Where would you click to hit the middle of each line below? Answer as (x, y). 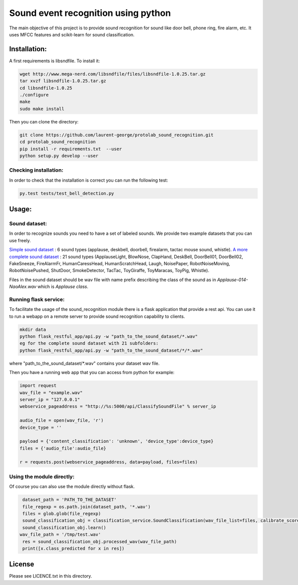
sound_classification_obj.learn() (64, 528)
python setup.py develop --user (59, 156)
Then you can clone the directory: (44, 121)
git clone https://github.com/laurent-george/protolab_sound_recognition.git (116, 135)
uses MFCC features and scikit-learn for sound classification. (72, 34)
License (22, 564)
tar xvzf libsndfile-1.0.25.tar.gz (63, 81)
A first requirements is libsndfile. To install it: (55, 61)
